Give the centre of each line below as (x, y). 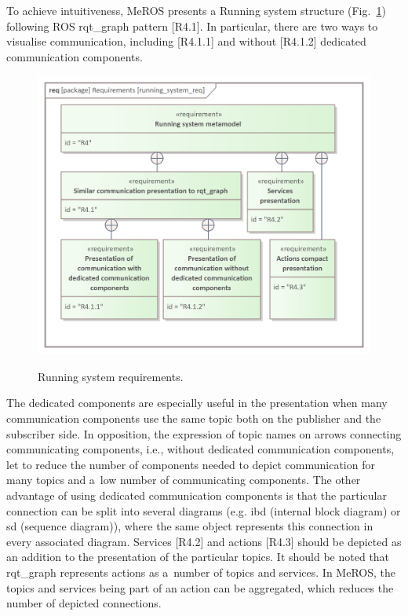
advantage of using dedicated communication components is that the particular (197, 495)
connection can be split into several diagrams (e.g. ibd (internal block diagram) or (204, 510)
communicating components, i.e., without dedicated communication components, (200, 449)
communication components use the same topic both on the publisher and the (194, 418)
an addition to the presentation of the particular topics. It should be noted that (198, 557)
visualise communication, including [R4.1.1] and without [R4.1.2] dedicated (186, 41)
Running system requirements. (111, 376)
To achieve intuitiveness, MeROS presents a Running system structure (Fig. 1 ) (196, 10)
